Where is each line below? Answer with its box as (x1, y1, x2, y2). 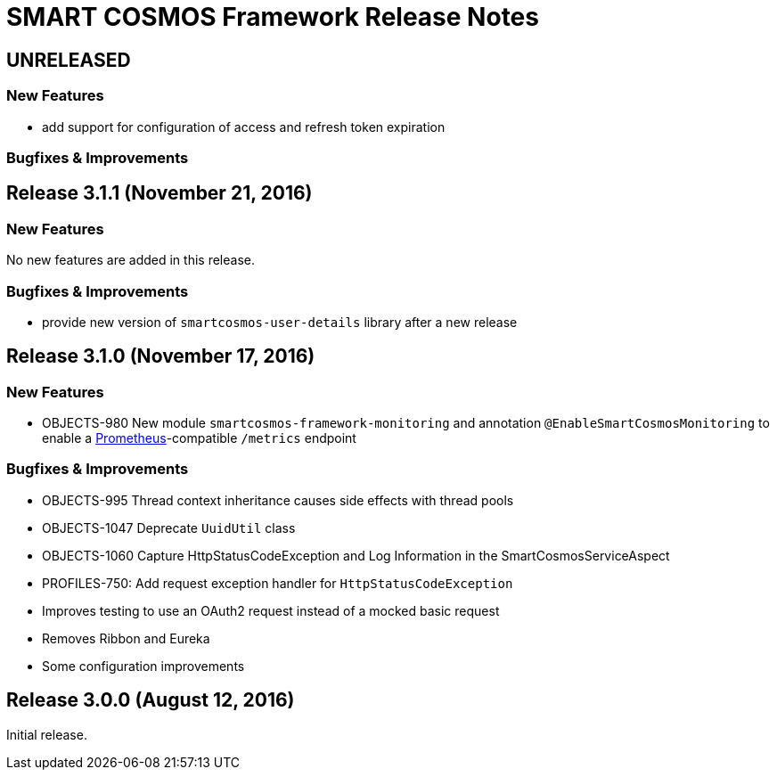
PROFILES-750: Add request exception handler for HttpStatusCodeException (42, 575, 513, 591)
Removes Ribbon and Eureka (42, 630, 210, 646)
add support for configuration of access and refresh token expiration (42, 119, 446, 135)
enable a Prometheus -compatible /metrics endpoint (42, 430, 356, 446)
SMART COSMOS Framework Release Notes (6, 2, 539, 32)
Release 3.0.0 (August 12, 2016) (6, 689, 295, 712)
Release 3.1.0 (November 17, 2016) (6, 345, 315, 368)
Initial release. (6, 726, 87, 742)
